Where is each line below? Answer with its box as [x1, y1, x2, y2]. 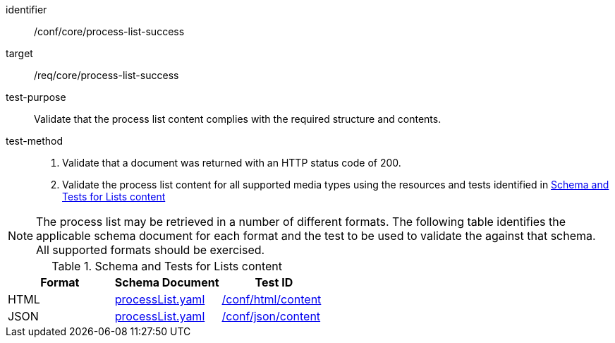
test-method [6, 135, 63, 147]
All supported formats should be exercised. [36, 243, 265, 257]
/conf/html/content [221, 292, 322, 306]
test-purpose [6, 91, 66, 103]
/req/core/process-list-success [34, 69, 179, 81]
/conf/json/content [221, 309, 321, 323]
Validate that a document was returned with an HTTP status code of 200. [62, 157, 401, 169]
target [6, 47, 33, 59]
